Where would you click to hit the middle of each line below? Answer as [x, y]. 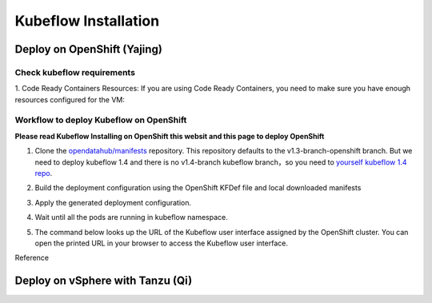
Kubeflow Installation [87, 21]
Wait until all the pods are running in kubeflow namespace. [131, 217]
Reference [32, 258]
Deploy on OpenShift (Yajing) [89, 49]
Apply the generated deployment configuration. [113, 202]
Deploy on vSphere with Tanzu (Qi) [104, 281]
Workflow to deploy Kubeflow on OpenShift [101, 120]
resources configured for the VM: [70, 99]
